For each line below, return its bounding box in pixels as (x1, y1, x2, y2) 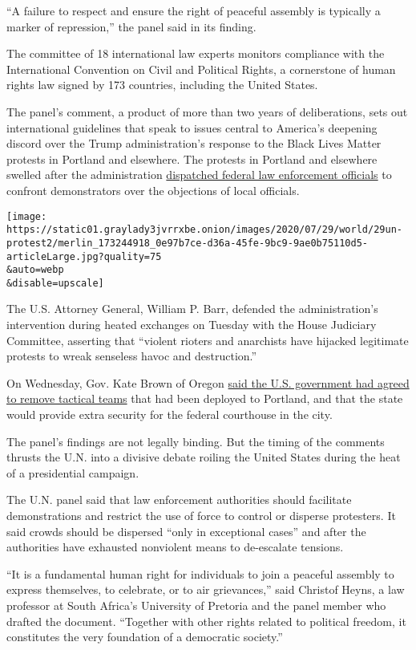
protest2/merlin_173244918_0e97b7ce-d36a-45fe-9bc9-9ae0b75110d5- (6, 237, 369, 249)
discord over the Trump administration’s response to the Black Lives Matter (6, 135, 382, 152)
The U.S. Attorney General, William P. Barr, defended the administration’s (6, 300, 378, 317)
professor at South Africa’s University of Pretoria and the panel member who (6, 596, 386, 613)
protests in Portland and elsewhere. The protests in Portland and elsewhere (6, 150, 378, 167)
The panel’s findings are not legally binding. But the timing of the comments (6, 433, 385, 449)
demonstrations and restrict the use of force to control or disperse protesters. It (6, 507, 396, 523)
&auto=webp (6, 264, 64, 276)
